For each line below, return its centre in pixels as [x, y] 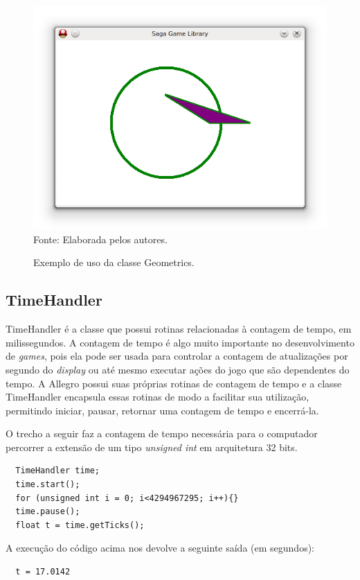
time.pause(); [48, 512]
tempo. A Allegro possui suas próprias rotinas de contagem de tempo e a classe [174, 383]
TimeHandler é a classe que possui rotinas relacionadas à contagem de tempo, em [179, 329]
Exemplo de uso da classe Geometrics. [114, 262]
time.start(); [48, 485]
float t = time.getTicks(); [80, 525]
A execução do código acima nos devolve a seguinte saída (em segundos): [160, 548]
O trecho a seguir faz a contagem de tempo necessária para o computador [162, 433]
